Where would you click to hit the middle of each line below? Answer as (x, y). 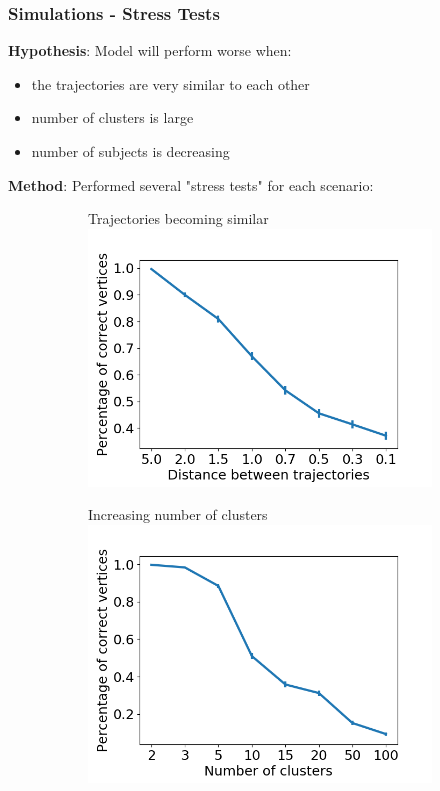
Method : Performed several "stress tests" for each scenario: (191, 184)
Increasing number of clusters (178, 514)
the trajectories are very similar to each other (170, 83)
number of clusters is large (112, 117)
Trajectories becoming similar (178, 218)
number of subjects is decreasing (130, 151)
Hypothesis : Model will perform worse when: (150, 50)
